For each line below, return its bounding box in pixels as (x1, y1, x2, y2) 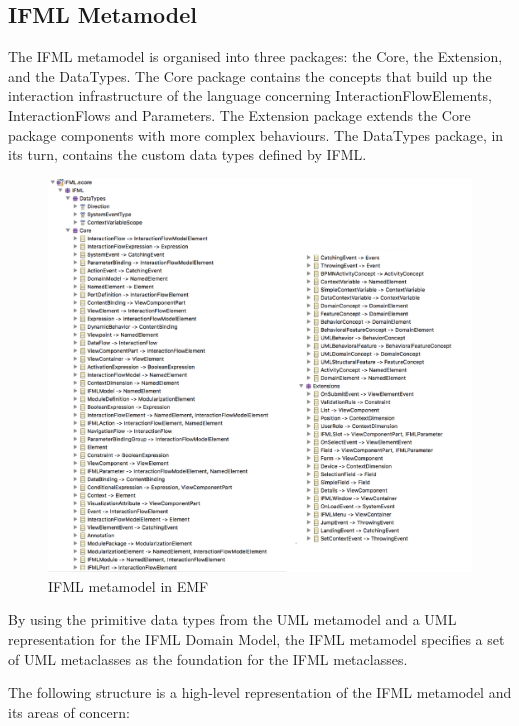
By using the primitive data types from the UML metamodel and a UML (8, 609, 457, 630)
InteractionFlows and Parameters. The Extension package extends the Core (8, 104, 471, 125)
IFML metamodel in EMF (48, 575, 209, 596)
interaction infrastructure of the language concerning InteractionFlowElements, (8, 85, 492, 106)
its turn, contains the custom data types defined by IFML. (8, 144, 367, 165)
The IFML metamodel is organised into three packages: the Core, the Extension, (8, 46, 503, 67)
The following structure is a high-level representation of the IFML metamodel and (8, 682, 512, 703)
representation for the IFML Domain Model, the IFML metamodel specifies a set (8, 628, 505, 649)
